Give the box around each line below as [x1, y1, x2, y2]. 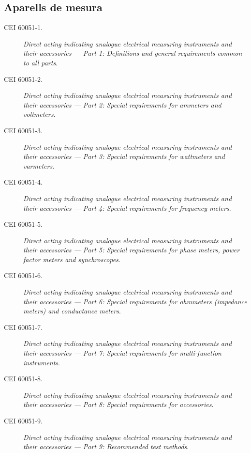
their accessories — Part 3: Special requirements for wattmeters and [23, 151, 225, 161]
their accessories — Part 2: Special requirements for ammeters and [23, 99, 221, 109]
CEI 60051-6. [4, 270, 43, 281]
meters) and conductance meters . [23, 306, 121, 316]
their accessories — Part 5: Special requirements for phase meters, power [23, 245, 240, 255]
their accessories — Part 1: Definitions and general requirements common [23, 48, 242, 58]
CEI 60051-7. [4, 322, 43, 332]
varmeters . [23, 160, 55, 171]
